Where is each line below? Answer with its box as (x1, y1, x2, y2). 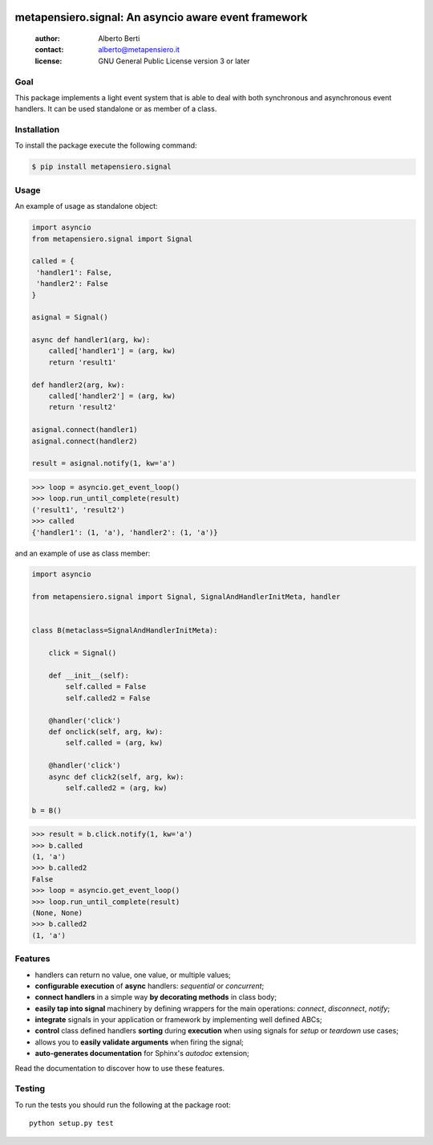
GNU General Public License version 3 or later (98, 56, 250, 66)
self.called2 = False (65, 693, 151, 703)
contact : (34, 45, 64, 55)
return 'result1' (48, 357, 117, 367)
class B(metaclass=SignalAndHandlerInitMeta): (31, 626, 218, 635)
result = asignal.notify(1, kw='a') (31, 458, 176, 468)
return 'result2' (48, 402, 117, 412)
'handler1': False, (36, 267, 112, 277)
